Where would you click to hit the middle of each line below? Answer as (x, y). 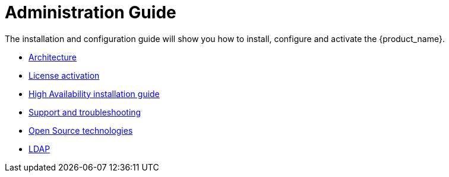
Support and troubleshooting (85, 112)
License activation (64, 75)
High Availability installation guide (94, 94)
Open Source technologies (81, 130)
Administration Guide (91, 12)
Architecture (53, 57)
